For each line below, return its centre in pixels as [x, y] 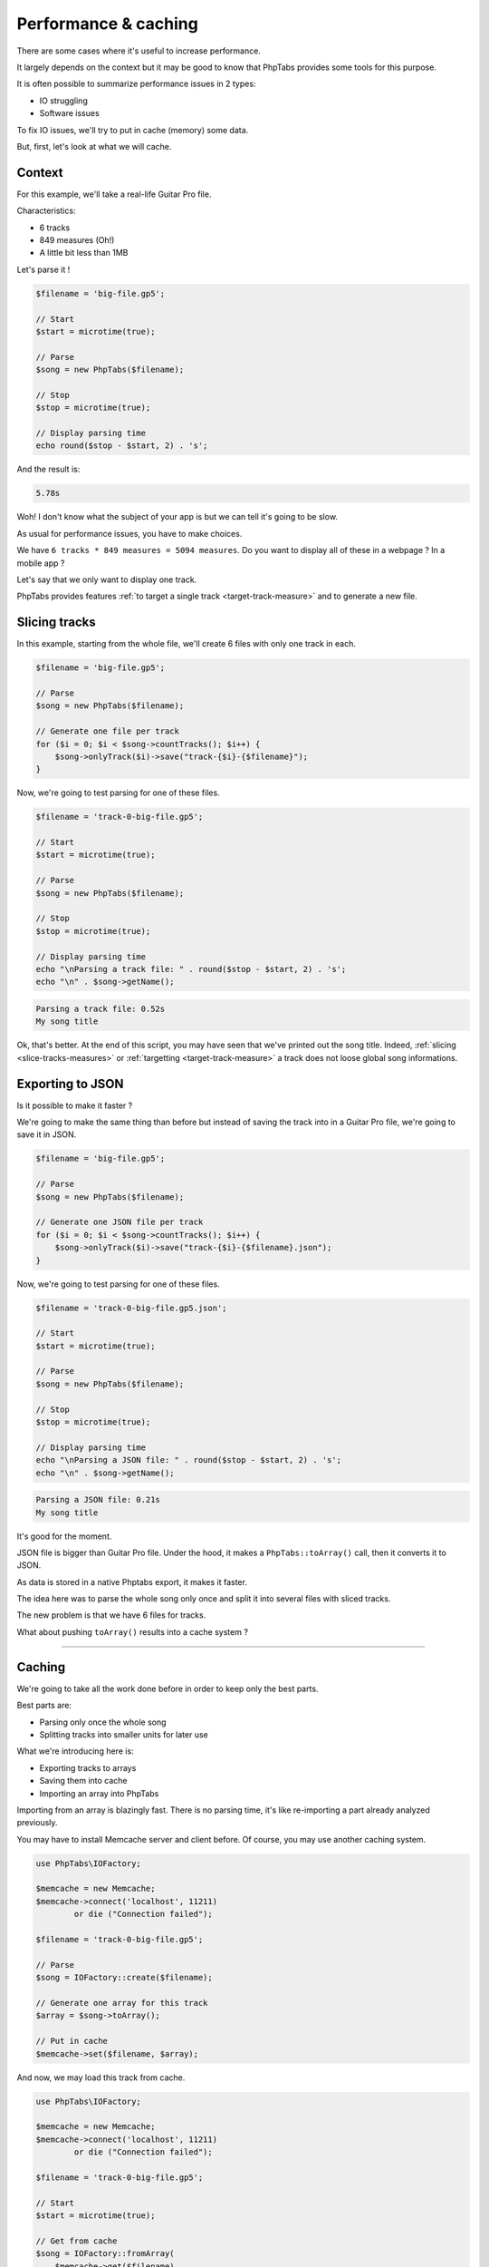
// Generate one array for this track [122, 2003]
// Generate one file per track [108, 731]
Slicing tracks [56, 623]
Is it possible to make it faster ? [75, 1105]
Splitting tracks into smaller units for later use [124, 1734]
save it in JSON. [47, 1134]
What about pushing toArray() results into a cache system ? [133, 1631]
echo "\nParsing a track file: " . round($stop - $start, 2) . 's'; [191, 969]
